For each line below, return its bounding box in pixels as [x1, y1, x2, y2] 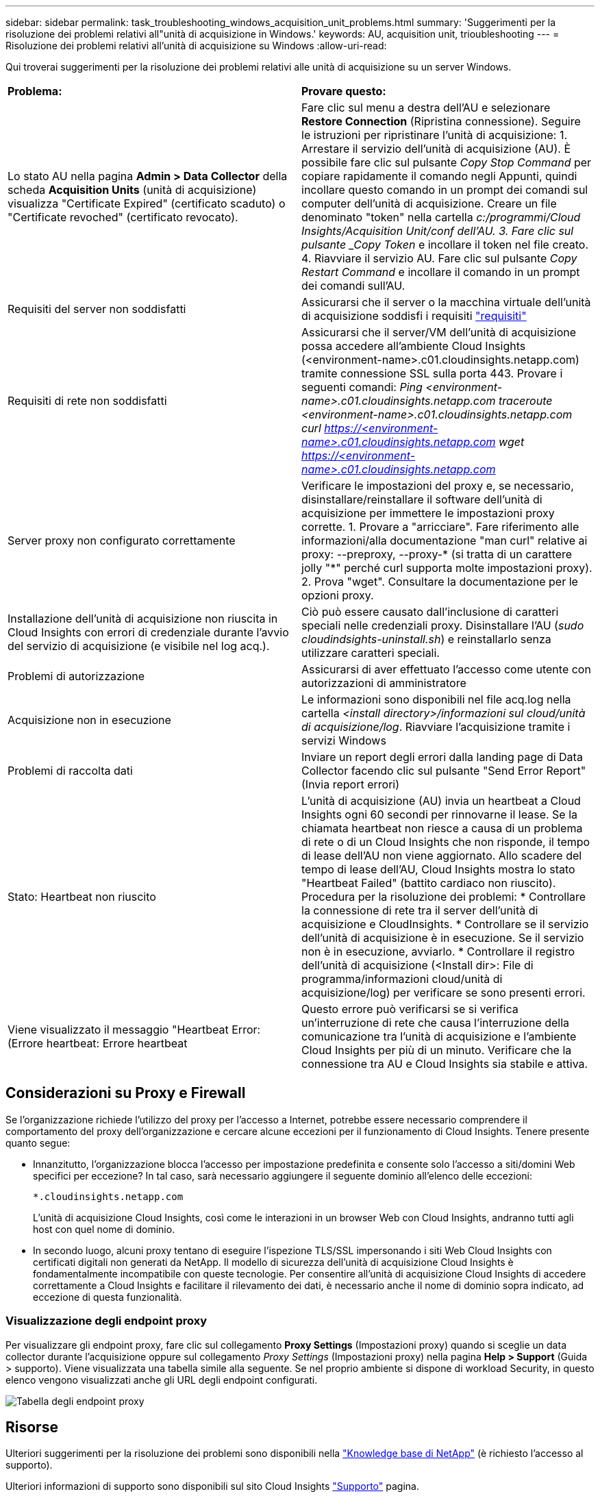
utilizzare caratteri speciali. [301, 646, 440, 660]
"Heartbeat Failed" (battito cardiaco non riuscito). [301, 876, 556, 890]
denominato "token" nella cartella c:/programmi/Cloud [301, 210, 581, 224]
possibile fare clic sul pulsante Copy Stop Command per [301, 155, 592, 169]
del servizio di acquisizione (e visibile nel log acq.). [8, 639, 270, 653]
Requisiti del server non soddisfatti [8, 302, 186, 316]
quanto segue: [5, 1136, 71, 1149]
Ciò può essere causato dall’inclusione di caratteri [301, 605, 559, 619]
